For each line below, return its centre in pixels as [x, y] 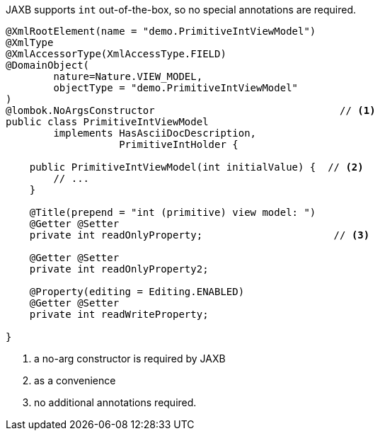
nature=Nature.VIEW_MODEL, [128, 76]
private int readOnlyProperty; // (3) [200, 235]
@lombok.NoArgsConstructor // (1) [191, 110]
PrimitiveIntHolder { [179, 144]
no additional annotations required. [115, 402]
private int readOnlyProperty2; [119, 269]
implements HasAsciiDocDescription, [155, 133]
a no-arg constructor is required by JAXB [130, 358]
